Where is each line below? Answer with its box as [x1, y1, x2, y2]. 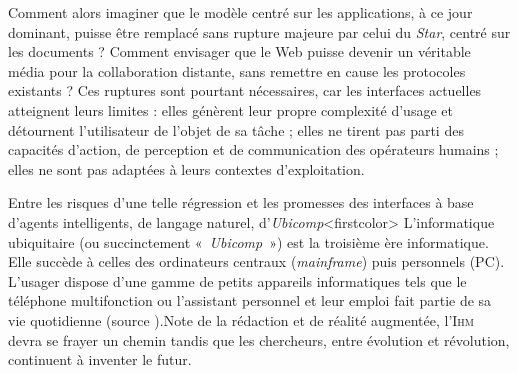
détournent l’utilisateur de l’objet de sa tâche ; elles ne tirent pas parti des [8, 119, 464, 140]
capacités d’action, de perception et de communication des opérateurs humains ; [8, 139, 499, 160]
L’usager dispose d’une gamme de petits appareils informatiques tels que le [8, 270, 467, 291]
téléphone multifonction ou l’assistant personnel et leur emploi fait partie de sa [8, 290, 492, 311]
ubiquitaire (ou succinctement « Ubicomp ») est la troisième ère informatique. [8, 231, 489, 252]
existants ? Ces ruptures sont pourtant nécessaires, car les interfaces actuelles [8, 80, 482, 101]
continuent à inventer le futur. [8, 349, 192, 370]
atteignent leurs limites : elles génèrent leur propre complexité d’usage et [8, 99, 453, 120]
